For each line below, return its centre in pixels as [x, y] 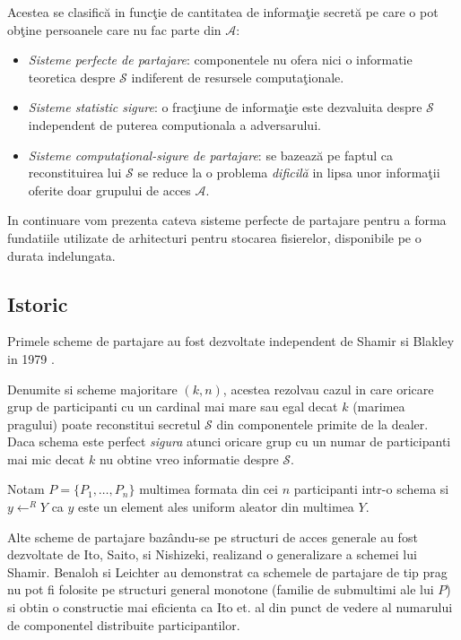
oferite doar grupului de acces [109, 190]
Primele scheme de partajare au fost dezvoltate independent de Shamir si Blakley [231, 341]
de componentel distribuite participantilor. [124, 624]
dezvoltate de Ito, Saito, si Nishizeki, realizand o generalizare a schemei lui [212, 554]
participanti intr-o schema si [371, 489]
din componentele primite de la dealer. [322, 424]
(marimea [379, 406]
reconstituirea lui [75, 173]
